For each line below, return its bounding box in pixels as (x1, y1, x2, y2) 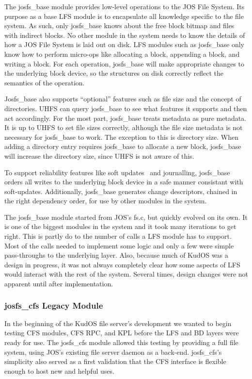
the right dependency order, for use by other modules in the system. (4, 196, 207, 206)
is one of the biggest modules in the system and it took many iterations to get (4, 221, 236, 231)
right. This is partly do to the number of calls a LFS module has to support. (4, 231, 232, 241)
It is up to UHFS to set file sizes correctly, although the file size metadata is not (4, 122, 243, 132)
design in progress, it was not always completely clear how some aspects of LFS (4, 259, 240, 269)
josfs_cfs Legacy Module (4, 299, 103, 311)
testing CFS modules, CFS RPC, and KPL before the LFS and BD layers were (4, 328, 239, 338)
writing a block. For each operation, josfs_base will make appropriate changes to (4, 58, 244, 68)
